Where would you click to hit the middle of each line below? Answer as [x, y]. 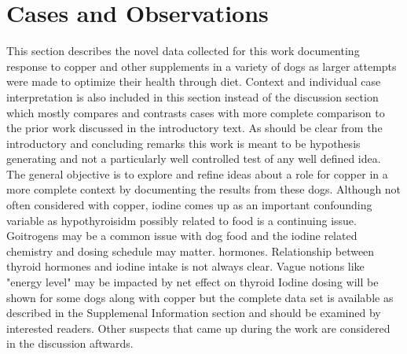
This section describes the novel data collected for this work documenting [183, 51]
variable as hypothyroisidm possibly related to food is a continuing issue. [181, 220]
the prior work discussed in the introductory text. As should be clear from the [194, 128]
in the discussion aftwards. [70, 343]
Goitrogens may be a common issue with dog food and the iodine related [182, 236]
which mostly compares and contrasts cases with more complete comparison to [196, 112]
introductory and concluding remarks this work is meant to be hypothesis [183, 143]
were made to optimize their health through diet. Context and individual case [194, 81]
